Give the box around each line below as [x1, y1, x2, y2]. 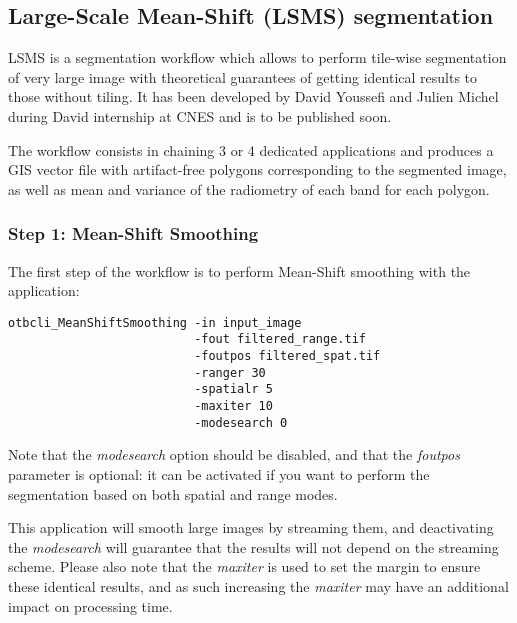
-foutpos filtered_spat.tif [194, 349, 381, 364]
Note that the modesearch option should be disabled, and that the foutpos [8, 444, 460, 465]
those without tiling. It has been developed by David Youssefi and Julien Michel [8, 86, 499, 107]
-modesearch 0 [194, 415, 288, 430]
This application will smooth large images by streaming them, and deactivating [8, 517, 494, 538]
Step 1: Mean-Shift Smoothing [8, 221, 259, 246]
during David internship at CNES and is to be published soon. [8, 105, 392, 126]
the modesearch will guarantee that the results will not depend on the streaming [8, 536, 499, 557]
